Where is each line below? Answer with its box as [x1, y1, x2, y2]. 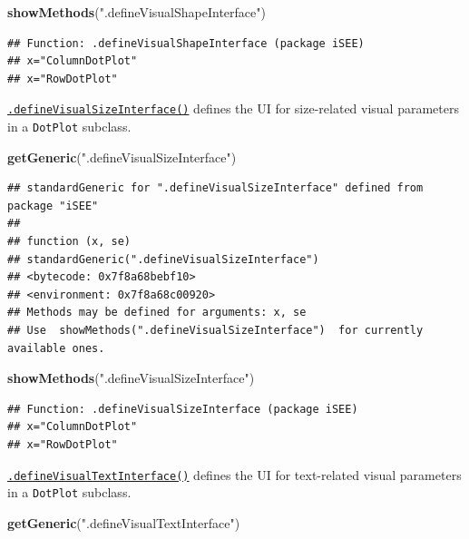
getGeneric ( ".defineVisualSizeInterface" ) [7, 147, 237, 166]
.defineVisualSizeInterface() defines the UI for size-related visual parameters [7, 99, 459, 118]
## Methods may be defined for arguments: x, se [7, 306, 307, 319]
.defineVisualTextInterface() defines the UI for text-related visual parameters [7, 465, 462, 484]
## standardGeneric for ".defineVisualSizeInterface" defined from [7, 181, 424, 195]
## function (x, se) [7, 235, 132, 249]
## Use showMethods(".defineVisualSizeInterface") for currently [7, 324, 424, 338]
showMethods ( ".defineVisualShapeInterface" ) [7, 3, 266, 21]
